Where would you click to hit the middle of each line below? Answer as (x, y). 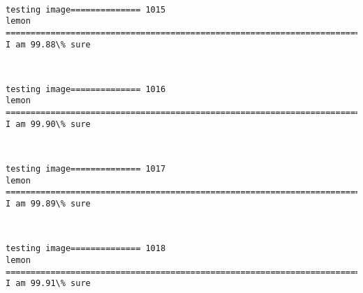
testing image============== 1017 (86, 169)
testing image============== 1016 (86, 89)
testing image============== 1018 (86, 249)
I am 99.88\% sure (48, 44)
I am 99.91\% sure (48, 284)
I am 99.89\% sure (48, 204)
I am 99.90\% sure (48, 124)
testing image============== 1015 (86, 9)
